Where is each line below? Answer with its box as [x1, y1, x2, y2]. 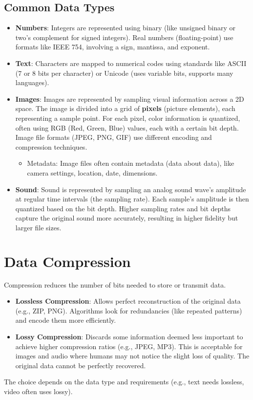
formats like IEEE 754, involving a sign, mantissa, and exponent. [15, 42, 210, 52]
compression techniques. [15, 141, 87, 152]
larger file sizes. [15, 222, 62, 232]
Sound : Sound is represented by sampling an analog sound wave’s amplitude [15, 184, 246, 194]
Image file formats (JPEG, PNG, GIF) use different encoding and [15, 132, 212, 142]
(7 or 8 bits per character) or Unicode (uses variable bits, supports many [15, 67, 233, 78]
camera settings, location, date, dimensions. [27, 167, 158, 178]
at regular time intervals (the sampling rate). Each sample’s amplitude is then [15, 194, 249, 204]
